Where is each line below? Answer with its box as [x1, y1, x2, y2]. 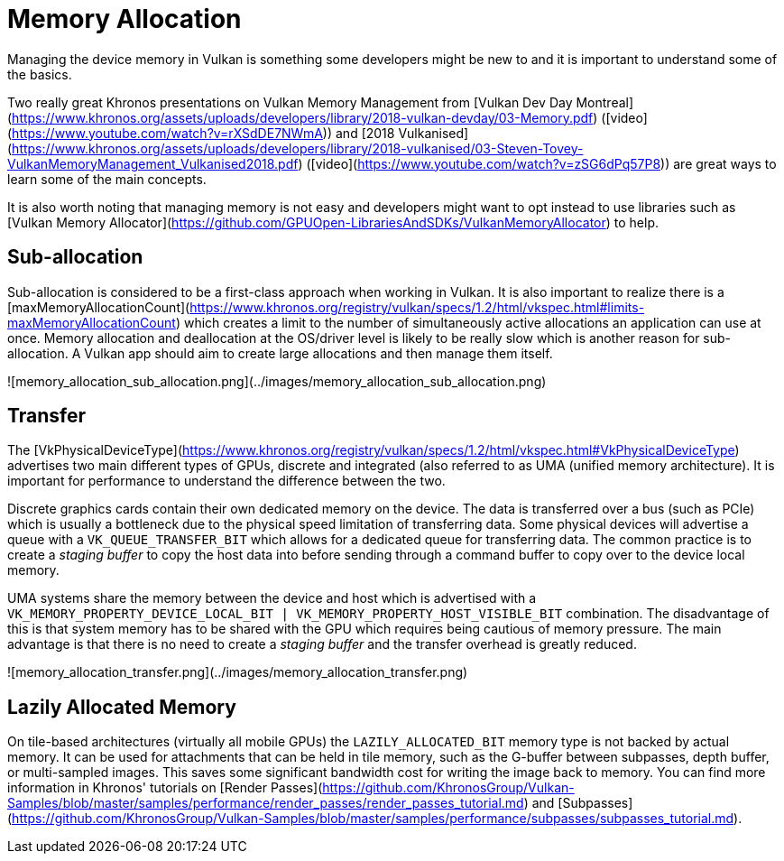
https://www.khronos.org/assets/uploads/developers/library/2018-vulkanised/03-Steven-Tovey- [12, 140, 584, 156]
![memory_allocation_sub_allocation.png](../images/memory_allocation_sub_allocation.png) [7, 373, 547, 389]
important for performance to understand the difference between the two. [7, 473, 446, 489]
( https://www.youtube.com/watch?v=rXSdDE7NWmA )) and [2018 [7, 125, 395, 141]
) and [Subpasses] [523, 795, 633, 811]
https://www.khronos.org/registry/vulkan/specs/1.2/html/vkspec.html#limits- [189, 299, 645, 315]
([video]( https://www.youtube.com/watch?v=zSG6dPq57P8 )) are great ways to [306, 155, 777, 171]
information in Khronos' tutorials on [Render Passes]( [7, 780, 323, 796]
